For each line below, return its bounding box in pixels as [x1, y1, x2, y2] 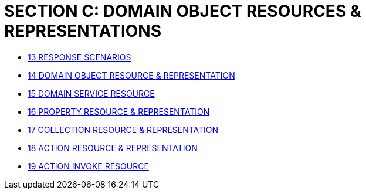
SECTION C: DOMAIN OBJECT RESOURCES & [4, 1, 361, 21]
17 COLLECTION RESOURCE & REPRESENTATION [28, 124, 219, 135]
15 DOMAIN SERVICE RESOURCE [28, 88, 155, 98]
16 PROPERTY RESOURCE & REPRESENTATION [28, 106, 210, 117]
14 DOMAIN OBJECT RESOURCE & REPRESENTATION [28, 70, 235, 80]
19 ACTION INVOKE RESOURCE [28, 161, 149, 171]
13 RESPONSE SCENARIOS [28, 52, 131, 62]
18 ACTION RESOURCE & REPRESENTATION [28, 142, 198, 153]
